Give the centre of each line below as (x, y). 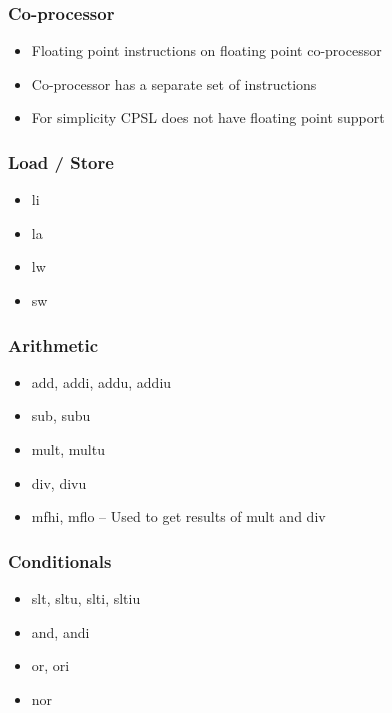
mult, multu (68, 449)
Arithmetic (53, 344)
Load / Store (61, 161)
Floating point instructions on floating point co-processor (206, 50)
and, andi (60, 631)
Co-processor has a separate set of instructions (174, 83)
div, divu (59, 482)
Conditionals (60, 560)
